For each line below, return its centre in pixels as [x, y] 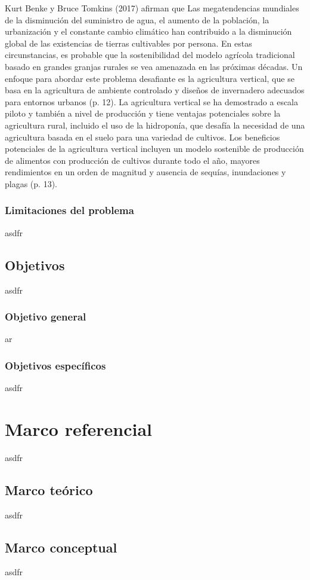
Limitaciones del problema [69, 210]
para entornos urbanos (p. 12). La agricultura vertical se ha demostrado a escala [152, 101]
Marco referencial [78, 428]
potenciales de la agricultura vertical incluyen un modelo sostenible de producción [154, 149]
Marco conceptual [61, 547]
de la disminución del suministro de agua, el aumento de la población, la [137, 19]
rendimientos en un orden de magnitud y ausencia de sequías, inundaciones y [145, 172]
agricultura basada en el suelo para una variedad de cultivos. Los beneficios [142, 137]
